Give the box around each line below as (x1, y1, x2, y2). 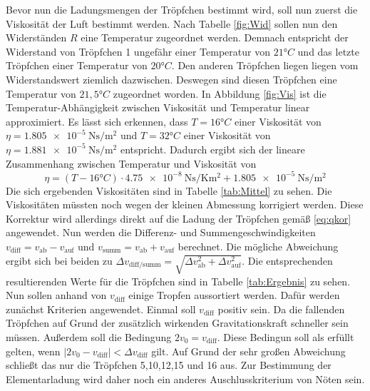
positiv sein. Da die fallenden (217, 301, 345, 316)
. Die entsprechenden (242, 253, 333, 268)
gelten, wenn (6, 343, 61, 358)
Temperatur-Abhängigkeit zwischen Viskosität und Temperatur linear (6, 100, 310, 115)
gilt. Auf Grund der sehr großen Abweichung (151, 343, 346, 358)
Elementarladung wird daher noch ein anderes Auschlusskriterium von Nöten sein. (6, 371, 365, 386)
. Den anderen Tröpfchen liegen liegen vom (171, 58, 359, 73)
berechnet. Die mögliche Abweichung (178, 239, 339, 253)
